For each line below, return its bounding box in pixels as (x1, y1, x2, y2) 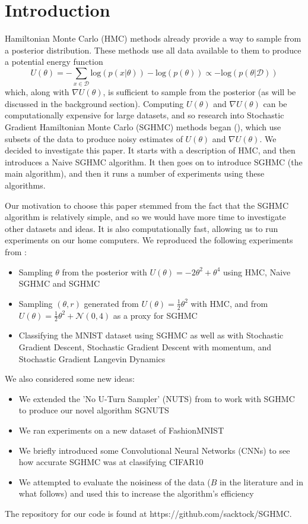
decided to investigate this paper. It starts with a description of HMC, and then (5, 144, 296, 156)
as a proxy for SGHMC (113, 309, 198, 321)
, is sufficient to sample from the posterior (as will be (103, 86, 296, 98)
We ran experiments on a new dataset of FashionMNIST (18, 423, 224, 436)
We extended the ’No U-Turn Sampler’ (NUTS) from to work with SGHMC (18, 392, 295, 404)
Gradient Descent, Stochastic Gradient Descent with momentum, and (18, 340, 271, 353)
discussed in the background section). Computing (5, 97, 184, 109)
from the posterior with (62, 265, 147, 278)
